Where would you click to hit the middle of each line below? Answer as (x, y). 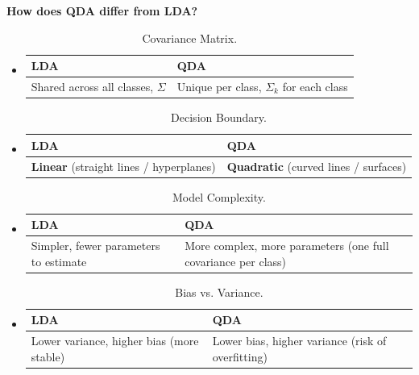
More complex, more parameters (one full (287, 246)
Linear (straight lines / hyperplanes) (123, 166)
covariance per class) (236, 261)
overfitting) (240, 356)
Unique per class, (219, 87)
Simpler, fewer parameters (95, 246)
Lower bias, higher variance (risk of (299, 341)
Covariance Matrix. (190, 37)
